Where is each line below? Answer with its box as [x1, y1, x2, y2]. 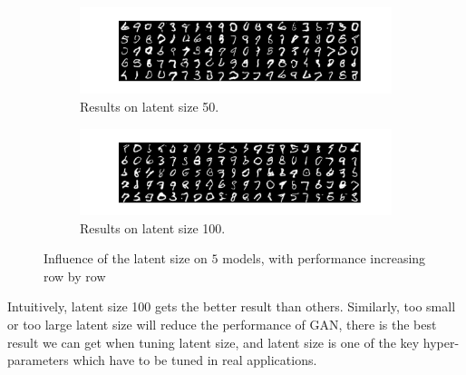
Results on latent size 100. [80, 218, 226, 237]
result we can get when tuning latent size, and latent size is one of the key [7, 332, 420, 351]
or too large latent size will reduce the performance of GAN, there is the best [7, 314, 437, 333]
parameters [7, 350, 69, 370]
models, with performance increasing [222, 249, 426, 268]
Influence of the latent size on [44, 249, 208, 268]
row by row [44, 266, 106, 285]
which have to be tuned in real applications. [73, 350, 317, 370]
